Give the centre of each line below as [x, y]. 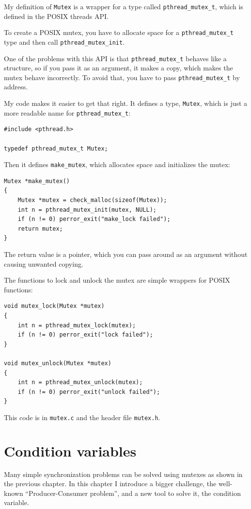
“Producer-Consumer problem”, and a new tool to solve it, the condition [133, 493]
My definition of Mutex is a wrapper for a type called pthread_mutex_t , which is [124, 6]
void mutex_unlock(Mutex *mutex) [58, 363]
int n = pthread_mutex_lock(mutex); [77, 325]
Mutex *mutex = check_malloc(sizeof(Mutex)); [92, 200]
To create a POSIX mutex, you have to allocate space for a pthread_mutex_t [119, 32]
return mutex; [40, 229]
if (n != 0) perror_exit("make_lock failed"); [94, 219]
